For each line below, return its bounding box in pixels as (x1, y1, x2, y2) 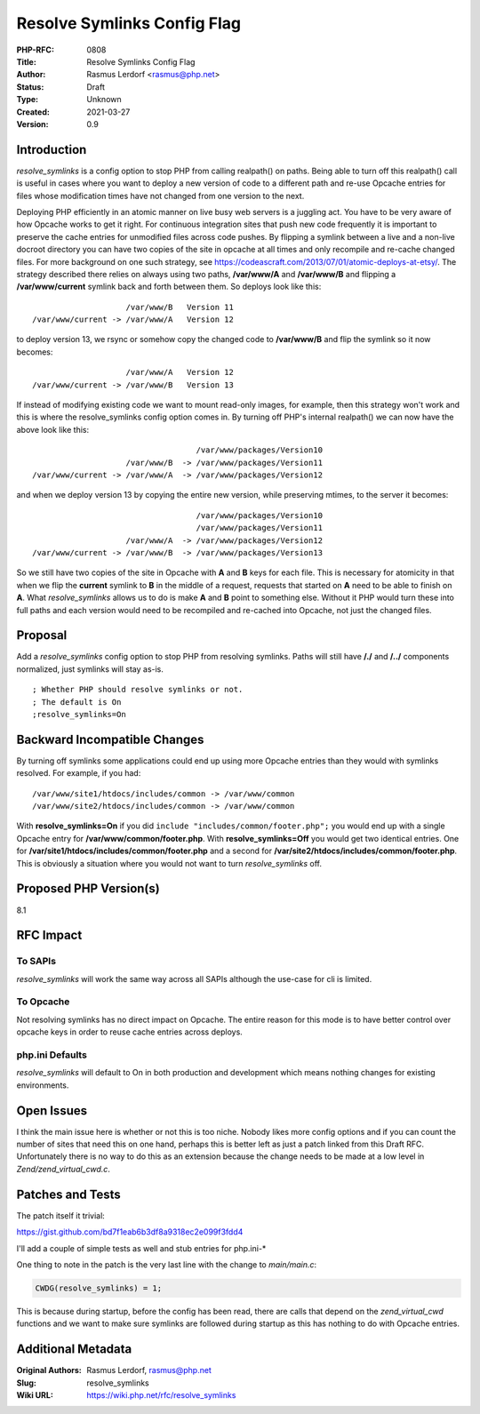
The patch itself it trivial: (16, 1210, 106, 1221)
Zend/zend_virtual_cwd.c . (16, 1163, 111, 1174)
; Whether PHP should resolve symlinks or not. (32, 684, 244, 695)
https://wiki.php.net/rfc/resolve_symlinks (86, 1389, 236, 1400)
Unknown (86, 94, 122, 105)
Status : (16, 81, 44, 92)
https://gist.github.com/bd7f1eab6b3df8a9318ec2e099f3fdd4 (16, 1226, 244, 1237)
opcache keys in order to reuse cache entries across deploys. (16, 1027, 244, 1037)
